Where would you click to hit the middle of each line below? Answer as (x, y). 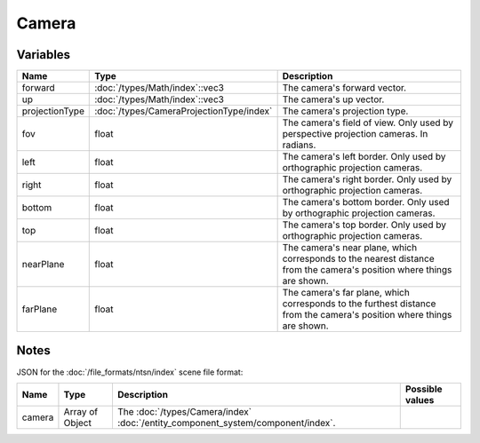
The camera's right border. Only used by (367, 179)
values (420, 399)
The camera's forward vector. (344, 88)
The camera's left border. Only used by (364, 157)
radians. (299, 145)
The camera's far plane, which (346, 293)
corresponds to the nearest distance (358, 259)
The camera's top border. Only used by (364, 225)
